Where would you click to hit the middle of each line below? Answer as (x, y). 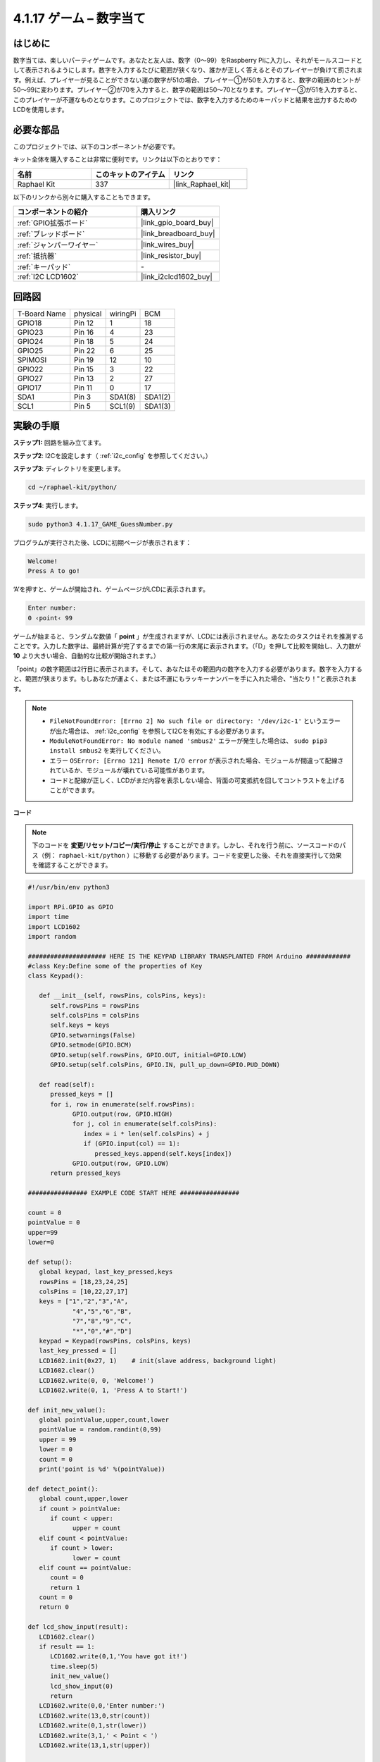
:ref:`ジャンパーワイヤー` (58, 245)
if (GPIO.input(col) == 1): (132, 1144)
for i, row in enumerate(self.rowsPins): (122, 1104)
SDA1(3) (158, 406)
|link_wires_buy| (167, 245)
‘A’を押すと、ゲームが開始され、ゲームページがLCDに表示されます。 (111, 589)
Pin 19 (84, 359)
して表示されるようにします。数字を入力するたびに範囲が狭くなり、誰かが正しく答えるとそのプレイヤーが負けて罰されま (188, 70)
